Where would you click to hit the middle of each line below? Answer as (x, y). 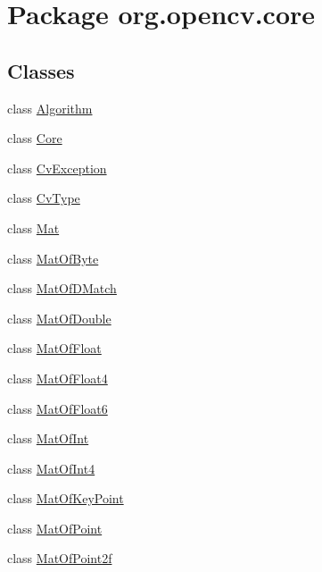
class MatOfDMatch (62, 288)
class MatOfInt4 (51, 468)
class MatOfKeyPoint (66, 498)
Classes (41, 70)
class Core (35, 138)
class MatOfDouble (59, 318)
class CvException (57, 168)
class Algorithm (50, 108)
